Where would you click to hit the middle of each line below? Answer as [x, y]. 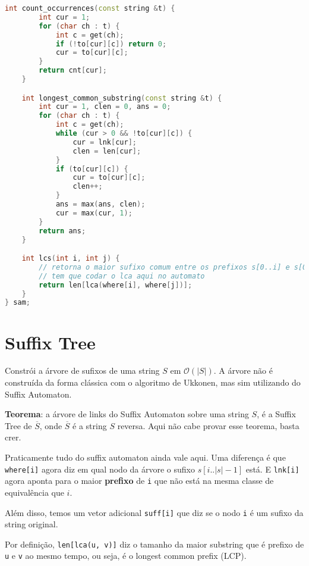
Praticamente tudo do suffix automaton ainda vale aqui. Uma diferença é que [145, 457]
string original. [31, 524]
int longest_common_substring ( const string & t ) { [122, 98]
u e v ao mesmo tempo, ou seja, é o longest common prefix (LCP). [126, 556]
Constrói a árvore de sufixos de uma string [82, 370]
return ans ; [62, 231]
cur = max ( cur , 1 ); [94, 213]
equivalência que [34, 492]
